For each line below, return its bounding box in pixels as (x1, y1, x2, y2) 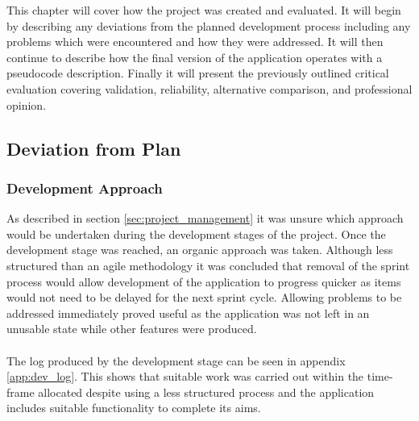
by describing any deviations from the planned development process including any (6, 17, 411, 34)
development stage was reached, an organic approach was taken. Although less (6, 241, 393, 258)
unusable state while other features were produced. (6, 320, 257, 337)
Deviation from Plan (6, 135, 181, 160)
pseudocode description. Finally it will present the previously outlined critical (6, 65, 389, 81)
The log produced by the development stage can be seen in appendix (6, 352, 346, 369)
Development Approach (6, 177, 163, 198)
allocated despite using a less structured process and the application (38, 383, 375, 400)
